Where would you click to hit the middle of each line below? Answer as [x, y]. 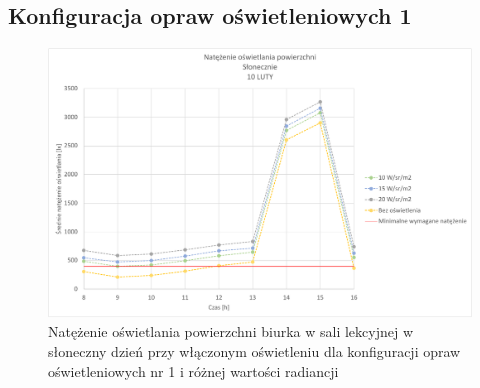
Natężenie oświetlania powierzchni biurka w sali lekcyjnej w [230, 331]
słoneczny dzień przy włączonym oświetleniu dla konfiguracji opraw [254, 350]
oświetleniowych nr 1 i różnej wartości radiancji [193, 370]
